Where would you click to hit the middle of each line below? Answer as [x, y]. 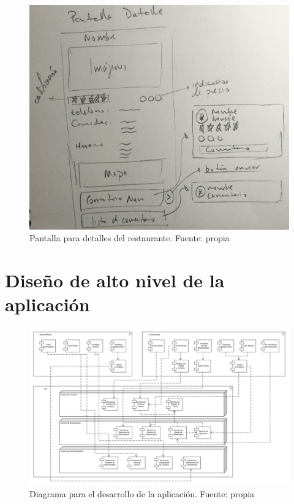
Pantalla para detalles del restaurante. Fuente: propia [130, 238]
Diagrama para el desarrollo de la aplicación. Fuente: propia [142, 493]
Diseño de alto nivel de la [115, 280]
